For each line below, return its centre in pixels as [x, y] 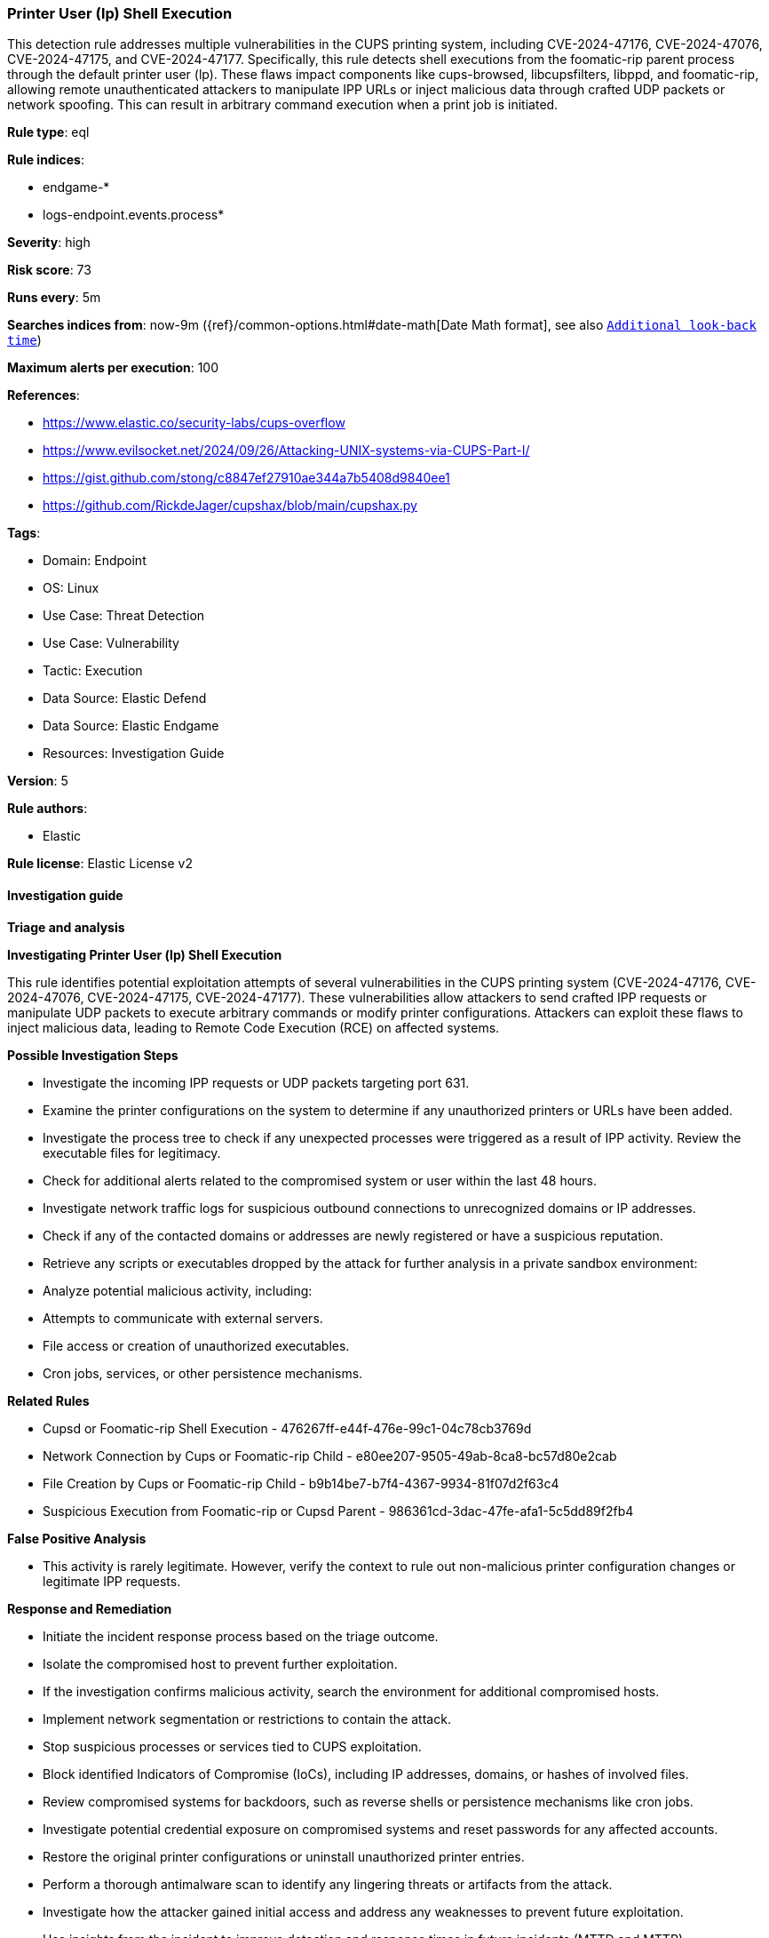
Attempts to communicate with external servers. [183, 1318]
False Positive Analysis [77, 1538]
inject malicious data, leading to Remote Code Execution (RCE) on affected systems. [254, 1027]
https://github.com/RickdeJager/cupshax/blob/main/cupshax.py [230, 506]
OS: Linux [71, 588]
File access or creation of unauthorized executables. [196, 1345]
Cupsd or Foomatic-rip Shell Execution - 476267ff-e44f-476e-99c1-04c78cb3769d [287, 1428]
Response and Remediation [90, 1608]
